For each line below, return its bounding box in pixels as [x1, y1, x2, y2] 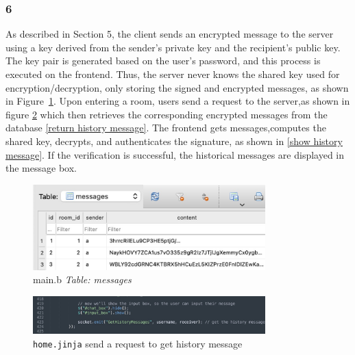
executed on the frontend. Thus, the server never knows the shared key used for [5, 67, 340, 81]
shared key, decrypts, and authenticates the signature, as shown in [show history [5, 133, 343, 148]
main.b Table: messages [33, 272, 132, 287]
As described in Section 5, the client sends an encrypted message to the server [5, 27, 334, 41]
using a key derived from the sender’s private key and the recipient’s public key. [5, 40, 341, 54]
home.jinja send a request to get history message [33, 336, 243, 350]
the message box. [5, 161, 77, 175]
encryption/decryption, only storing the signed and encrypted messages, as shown [5, 80, 349, 94]
